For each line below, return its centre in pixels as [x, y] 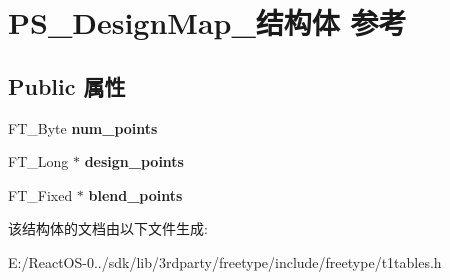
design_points [134, 161]
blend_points [135, 194]
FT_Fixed [40, 194]
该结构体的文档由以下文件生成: [108, 228]
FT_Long [38, 161]
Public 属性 [67, 85]
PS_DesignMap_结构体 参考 [207, 22]
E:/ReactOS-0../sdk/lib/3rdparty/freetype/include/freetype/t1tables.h [225, 261]
